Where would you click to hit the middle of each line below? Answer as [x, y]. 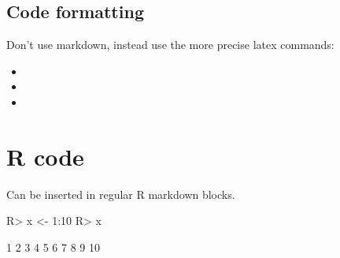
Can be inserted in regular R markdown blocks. [121, 194]
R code [45, 156]
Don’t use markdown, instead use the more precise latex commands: [170, 45]
